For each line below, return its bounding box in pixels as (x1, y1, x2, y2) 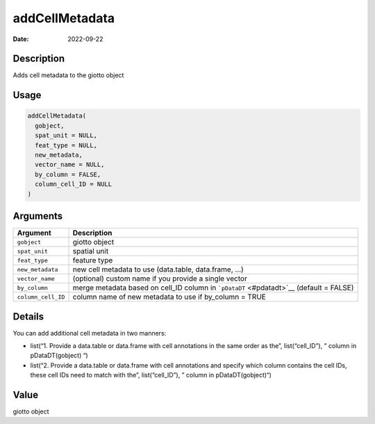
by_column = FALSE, (35, 171, 101, 178)
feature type (72, 256, 113, 265)
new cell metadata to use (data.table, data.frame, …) (72, 265, 244, 274)
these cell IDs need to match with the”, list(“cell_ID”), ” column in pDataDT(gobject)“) (30, 371, 272, 379)
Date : (12, 35, 29, 43)
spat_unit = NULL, (35, 132, 97, 139)
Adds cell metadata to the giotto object (12, 71, 124, 79)
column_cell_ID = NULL (35, 180, 112, 188)
